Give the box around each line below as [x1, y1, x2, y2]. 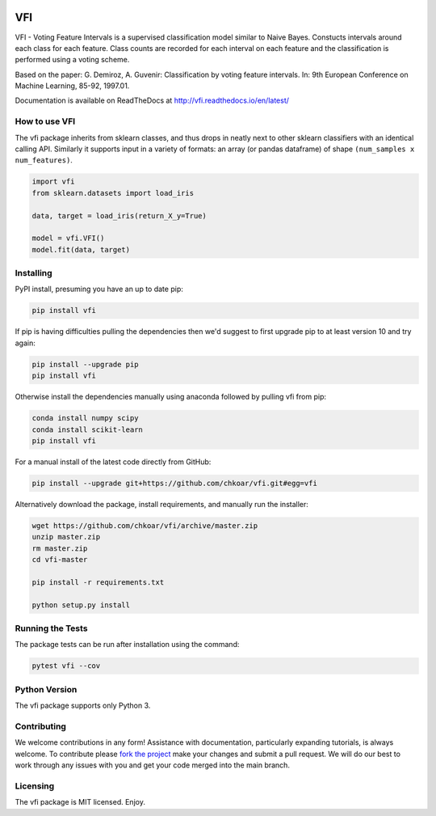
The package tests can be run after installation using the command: [15, 640, 240, 649]
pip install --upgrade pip [31, 360, 139, 369]
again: [15, 338, 36, 348]
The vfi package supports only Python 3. [15, 700, 151, 711]
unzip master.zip [31, 532, 101, 542]
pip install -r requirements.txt [31, 577, 165, 586]
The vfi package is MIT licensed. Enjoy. [15, 797, 145, 807]
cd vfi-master [31, 555, 88, 564]
